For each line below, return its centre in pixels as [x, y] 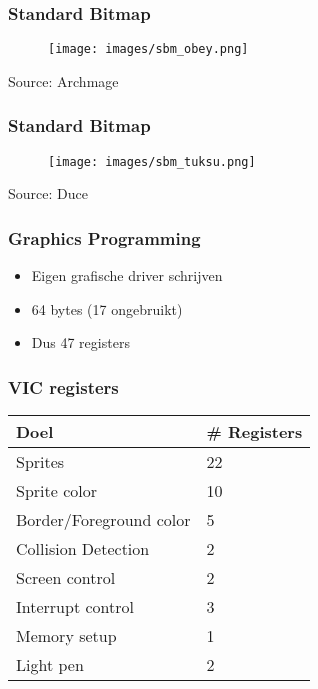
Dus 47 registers [80, 342]
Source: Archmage [63, 80]
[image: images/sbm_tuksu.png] [152, 161]
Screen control [66, 578]
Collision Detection [83, 549]
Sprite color [56, 491]
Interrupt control [75, 607]
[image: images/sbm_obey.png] [148, 49]
